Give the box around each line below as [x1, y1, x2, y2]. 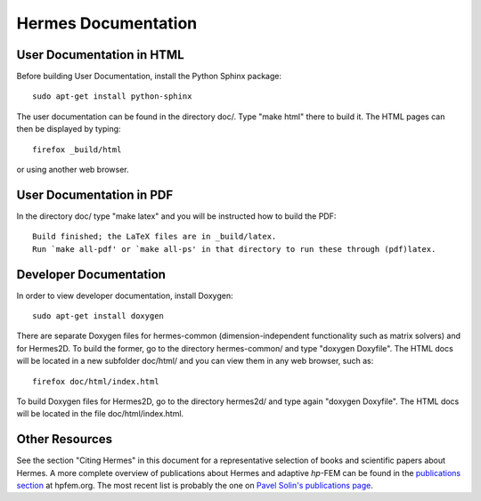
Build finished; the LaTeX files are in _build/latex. [32, 231, 277, 242]
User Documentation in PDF [16, 187, 174, 202]
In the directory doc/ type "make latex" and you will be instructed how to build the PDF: [16, 210, 337, 222]
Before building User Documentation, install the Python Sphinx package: [16, 71, 282, 82]
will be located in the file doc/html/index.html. [16, 408, 184, 419]
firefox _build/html [32, 144, 122, 155]
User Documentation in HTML [16, 47, 184, 62]
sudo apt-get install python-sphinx [32, 92, 192, 101]
